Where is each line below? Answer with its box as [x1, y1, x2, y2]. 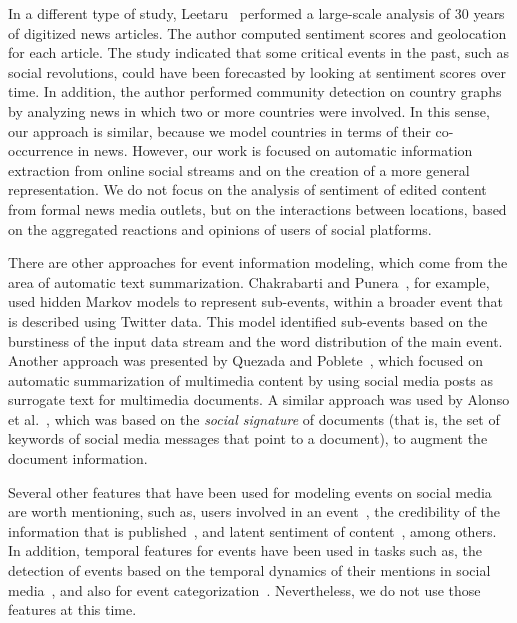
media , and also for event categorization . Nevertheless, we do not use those [8, 579, 481, 600]
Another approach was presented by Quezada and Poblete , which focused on [8, 350, 483, 371]
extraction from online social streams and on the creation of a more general [8, 159, 470, 180]
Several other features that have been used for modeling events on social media [8, 481, 492, 502]
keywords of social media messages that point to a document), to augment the [8, 428, 488, 449]
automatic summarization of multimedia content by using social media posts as [8, 369, 494, 390]
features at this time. [8, 599, 137, 620]
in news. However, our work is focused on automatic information [77, 140, 473, 161]
